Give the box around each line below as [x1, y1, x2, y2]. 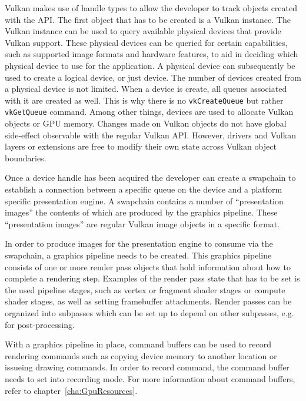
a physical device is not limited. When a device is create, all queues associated [5, 82, 287, 95]
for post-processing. [5, 318, 75, 330]
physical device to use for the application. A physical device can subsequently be [5, 59, 295, 71]
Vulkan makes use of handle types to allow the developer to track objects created [5, 2, 297, 14]
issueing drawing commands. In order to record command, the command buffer [5, 361, 290, 373]
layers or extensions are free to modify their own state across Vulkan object [5, 140, 277, 153]
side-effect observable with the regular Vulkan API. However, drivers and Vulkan [5, 128, 296, 141]
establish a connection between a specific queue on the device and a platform [5, 183, 282, 195]
